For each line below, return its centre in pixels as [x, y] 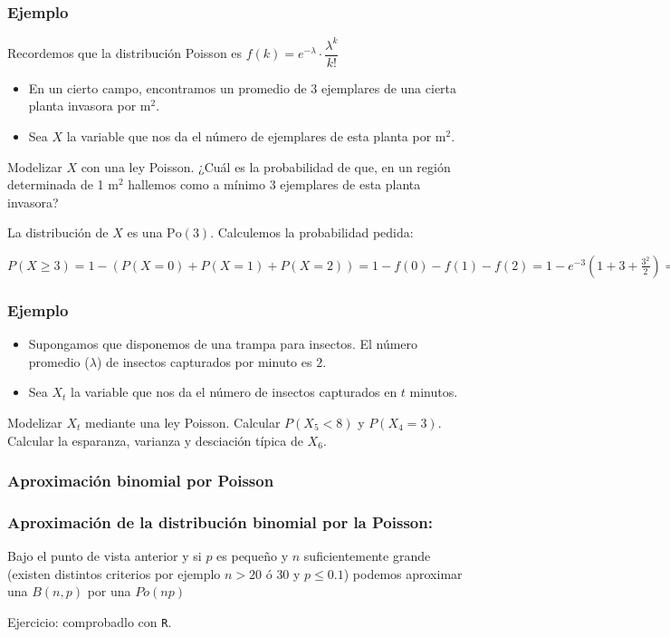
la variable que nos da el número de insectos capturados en [234, 392]
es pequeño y [253, 556]
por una [109, 591]
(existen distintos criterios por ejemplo [114, 573]
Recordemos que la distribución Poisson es [125, 53]
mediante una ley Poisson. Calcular [182, 422]
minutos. [434, 392]
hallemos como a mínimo [196, 184]
